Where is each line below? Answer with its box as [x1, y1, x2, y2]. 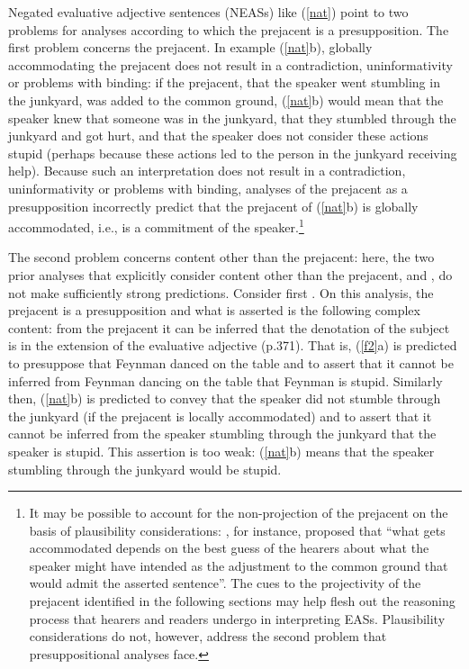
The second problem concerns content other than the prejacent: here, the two [8, 248, 435, 267]
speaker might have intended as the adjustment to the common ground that [29, 556, 448, 574]
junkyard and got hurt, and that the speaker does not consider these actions [8, 126, 428, 145]
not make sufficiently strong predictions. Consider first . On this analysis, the [8, 283, 434, 302]
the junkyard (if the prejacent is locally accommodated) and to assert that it [8, 406, 432, 425]
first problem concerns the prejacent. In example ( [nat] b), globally [8, 38, 373, 57]
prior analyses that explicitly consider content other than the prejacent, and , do [8, 265, 453, 284]
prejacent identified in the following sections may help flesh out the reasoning [29, 592, 455, 610]
